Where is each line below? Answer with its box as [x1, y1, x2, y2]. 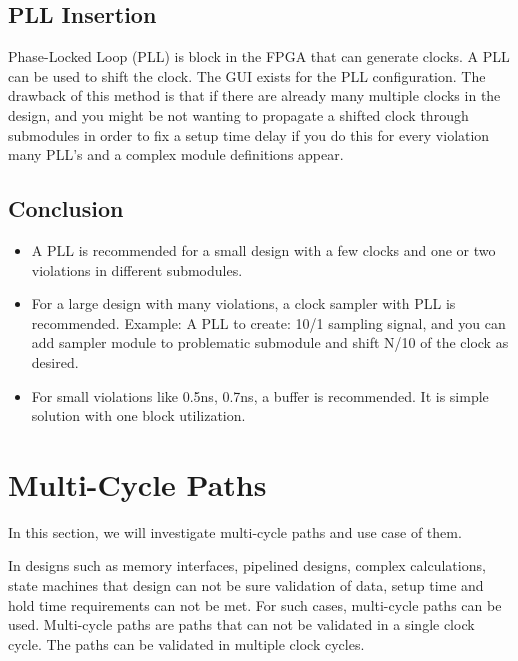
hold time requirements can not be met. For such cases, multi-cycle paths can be [8, 594, 502, 615]
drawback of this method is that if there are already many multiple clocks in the [8, 85, 501, 106]
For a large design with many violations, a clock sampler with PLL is [31, 293, 456, 314]
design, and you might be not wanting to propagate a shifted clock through [8, 104, 469, 125]
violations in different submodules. [31, 259, 243, 280]
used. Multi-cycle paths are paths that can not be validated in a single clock [8, 614, 475, 635]
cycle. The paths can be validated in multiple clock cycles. [8, 633, 365, 654]
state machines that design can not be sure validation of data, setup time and [8, 575, 484, 596]
